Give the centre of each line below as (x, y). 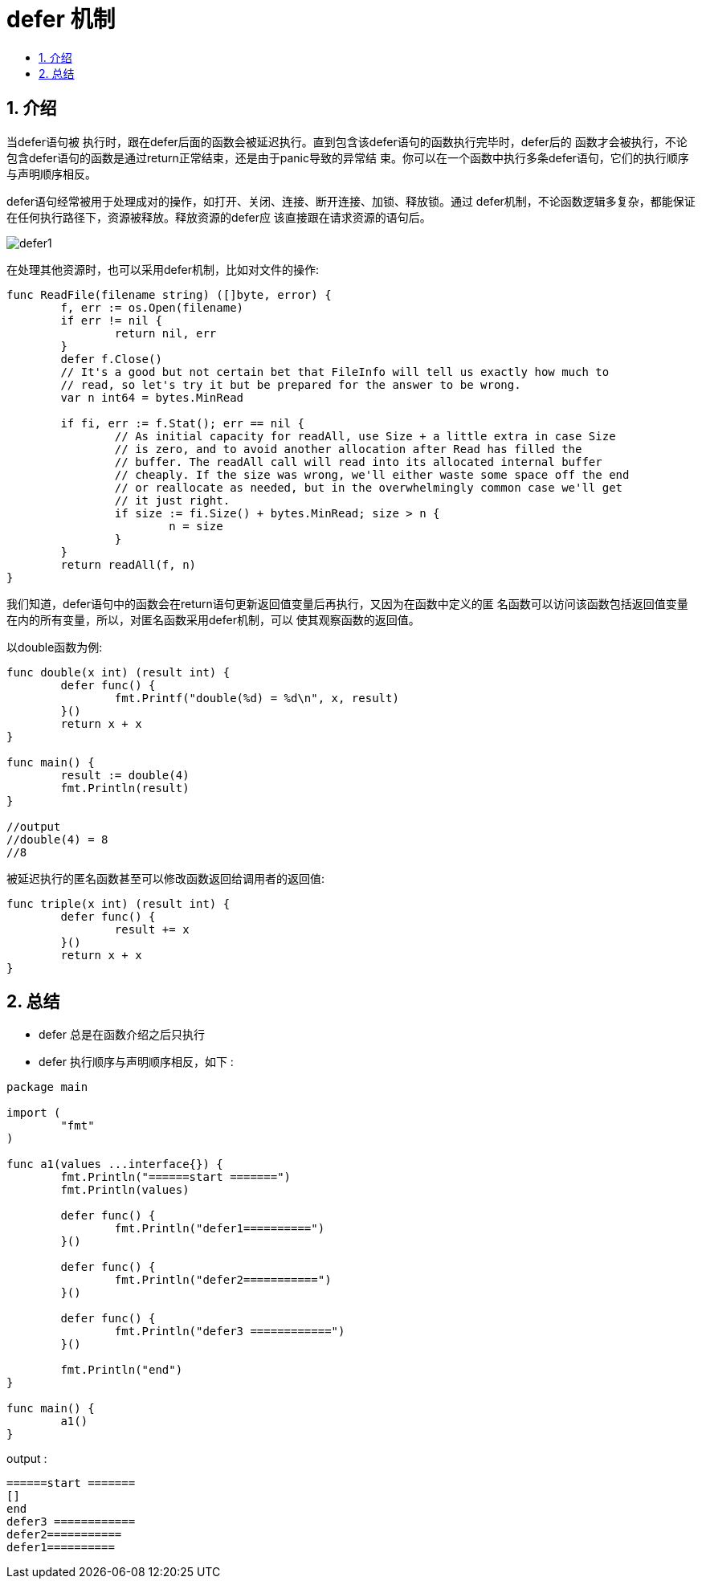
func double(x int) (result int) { (118, 672)
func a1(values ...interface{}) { (115, 1164)
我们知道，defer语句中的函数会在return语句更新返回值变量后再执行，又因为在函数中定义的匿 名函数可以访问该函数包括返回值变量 (347, 603)
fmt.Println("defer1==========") (220, 1229)
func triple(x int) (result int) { (118, 903)
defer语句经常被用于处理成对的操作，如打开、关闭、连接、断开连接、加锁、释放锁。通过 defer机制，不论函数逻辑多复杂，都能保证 (351, 201)
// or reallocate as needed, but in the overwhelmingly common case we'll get (369, 487)
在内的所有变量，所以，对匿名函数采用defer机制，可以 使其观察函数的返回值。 (213, 619)
